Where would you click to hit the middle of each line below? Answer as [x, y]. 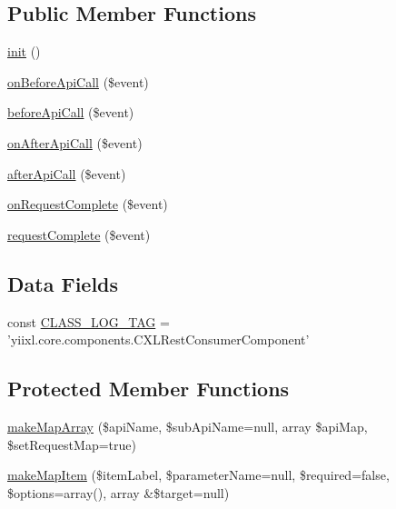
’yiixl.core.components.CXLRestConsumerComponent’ [158, 339]
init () [24, 51]
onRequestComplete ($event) [88, 204]
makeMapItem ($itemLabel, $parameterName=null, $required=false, [198, 475]
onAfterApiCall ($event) [75, 142]
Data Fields [63, 283]
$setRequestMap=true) [72, 444]
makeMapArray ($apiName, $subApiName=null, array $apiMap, [188, 426]
